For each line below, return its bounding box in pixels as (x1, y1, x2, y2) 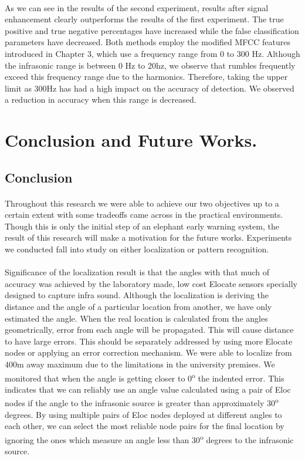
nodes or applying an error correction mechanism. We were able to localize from (5, 346, 292, 359)
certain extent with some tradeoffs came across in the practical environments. (5, 208, 283, 221)
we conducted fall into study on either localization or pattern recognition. (5, 243, 269, 255)
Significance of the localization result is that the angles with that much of (5, 266, 269, 278)
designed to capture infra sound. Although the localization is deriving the (5, 289, 269, 301)
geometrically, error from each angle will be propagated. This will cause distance (5, 323, 294, 336)
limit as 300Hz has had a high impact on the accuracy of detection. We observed (5, 82, 294, 94)
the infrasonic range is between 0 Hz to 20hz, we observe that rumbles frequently (5, 59, 296, 71)
